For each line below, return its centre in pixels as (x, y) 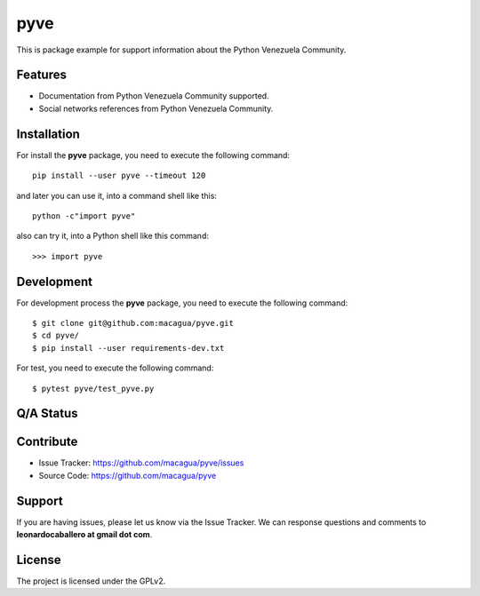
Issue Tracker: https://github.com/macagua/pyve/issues (141, 463)
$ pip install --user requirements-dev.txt (128, 348)
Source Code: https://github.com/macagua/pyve (128, 475)
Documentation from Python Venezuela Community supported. (154, 96)
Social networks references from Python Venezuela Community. (156, 108)
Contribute (47, 442)
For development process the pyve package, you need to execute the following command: (182, 303)
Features (41, 75)
